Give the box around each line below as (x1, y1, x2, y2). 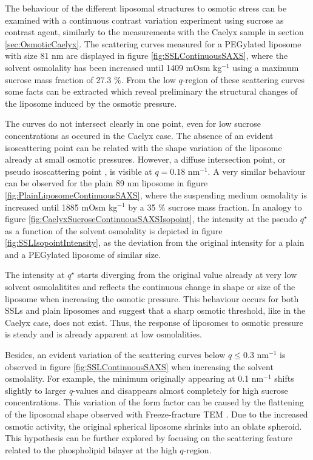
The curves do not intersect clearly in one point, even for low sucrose (5, 117, 261, 130)
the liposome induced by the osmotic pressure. (5, 96, 177, 109)
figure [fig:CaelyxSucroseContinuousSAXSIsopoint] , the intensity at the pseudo (5, 212, 297, 225)
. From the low (121, 73, 176, 86)
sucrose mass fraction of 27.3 (5, 73, 112, 86)
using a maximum (232, 61, 299, 73)
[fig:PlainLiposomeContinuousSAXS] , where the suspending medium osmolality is (5, 188, 307, 201)
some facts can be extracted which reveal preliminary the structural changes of (5, 85, 298, 98)
